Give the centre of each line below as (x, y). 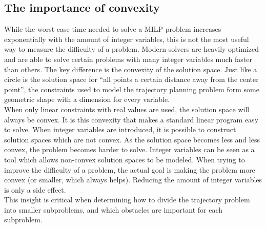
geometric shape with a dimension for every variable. (87, 99)
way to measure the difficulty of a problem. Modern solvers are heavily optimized (132, 49)
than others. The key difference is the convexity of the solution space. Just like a (131, 69)
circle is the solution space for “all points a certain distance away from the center (131, 79)
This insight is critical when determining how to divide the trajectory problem (127, 200)
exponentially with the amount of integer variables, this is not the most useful (127, 39)
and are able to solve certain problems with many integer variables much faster (128, 59)
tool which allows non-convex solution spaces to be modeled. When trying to (125, 159)
